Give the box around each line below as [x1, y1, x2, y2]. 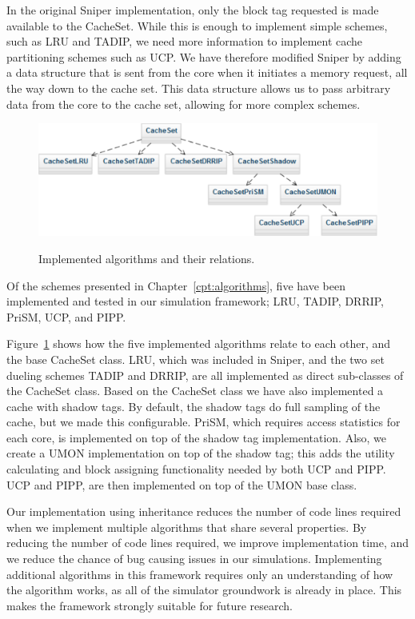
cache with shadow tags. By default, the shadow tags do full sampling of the [6, 397, 381, 414]
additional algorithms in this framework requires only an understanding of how [6, 565, 393, 582]
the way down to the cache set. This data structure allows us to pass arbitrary [6, 79, 391, 96]
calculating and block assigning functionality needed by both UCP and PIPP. [6, 461, 386, 477]
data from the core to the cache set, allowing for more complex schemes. [6, 95, 361, 112]
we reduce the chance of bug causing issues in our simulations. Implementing [6, 550, 382, 567]
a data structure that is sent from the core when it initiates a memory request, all [6, 64, 408, 81]
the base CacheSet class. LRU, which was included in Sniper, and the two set [6, 350, 385, 367]
